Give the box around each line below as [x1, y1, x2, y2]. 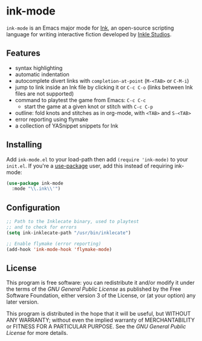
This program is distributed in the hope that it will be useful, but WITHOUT [6, 310, 191, 317]
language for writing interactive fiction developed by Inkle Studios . [6, 30, 172, 37]
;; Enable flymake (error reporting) [6, 241, 102, 247]
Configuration [6, 203, 60, 213]
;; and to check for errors [6, 224, 77, 230]
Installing [6, 140, 42, 150]
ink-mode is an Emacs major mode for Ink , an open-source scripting [6, 24, 174, 31]
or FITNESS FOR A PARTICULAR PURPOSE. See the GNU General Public [6, 323, 186, 330]
